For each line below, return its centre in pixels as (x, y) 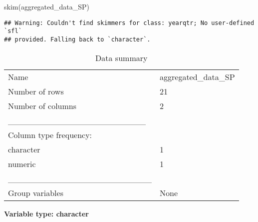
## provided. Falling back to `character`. (77, 39)
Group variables (36, 192)
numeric (22, 163)
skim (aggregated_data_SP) (47, 6)
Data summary (122, 57)
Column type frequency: (50, 134)
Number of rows (36, 91)
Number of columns (42, 105)
